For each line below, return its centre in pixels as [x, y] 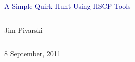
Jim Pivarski [23, 30]
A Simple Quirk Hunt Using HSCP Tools [67, 6]
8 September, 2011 [32, 54]
